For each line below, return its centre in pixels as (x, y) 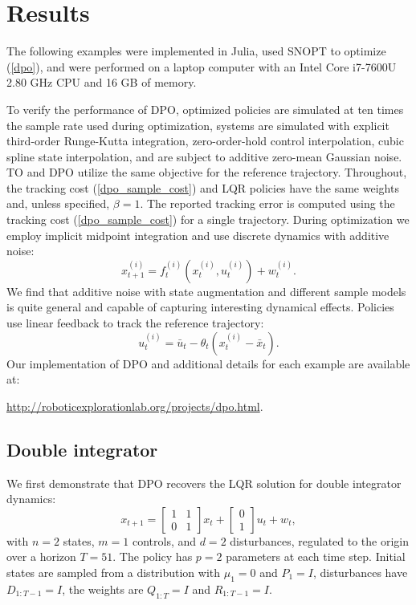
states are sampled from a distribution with (114, 572)
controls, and (164, 540)
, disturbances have (360, 572)
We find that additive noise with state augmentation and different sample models (206, 291)
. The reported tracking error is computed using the (267, 203)
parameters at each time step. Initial (316, 556)
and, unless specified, (58, 203)
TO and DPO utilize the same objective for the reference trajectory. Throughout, (207, 172)
